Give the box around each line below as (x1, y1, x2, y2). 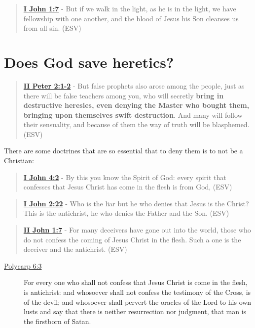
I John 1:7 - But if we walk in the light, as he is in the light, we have (23, 3, 236, 13)
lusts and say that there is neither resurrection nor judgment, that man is (24, 306, 247, 317)
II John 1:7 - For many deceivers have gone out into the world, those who (23, 225, 251, 235)
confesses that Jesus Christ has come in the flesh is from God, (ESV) (23, 182, 232, 192)
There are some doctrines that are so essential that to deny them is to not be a (4, 145, 243, 156)
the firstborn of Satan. (24, 316, 91, 326)
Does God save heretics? (4, 51, 174, 72)
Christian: (4, 155, 34, 166)
